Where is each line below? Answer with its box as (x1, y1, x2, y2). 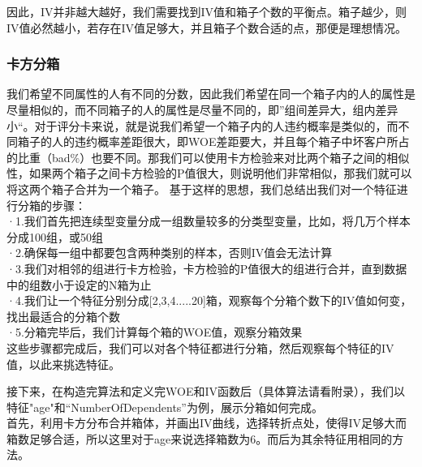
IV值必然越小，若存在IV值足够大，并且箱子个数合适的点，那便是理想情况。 (6, 19, 407, 36)
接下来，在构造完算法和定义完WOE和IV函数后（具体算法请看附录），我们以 (6, 383, 405, 400)
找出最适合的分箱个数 (6, 307, 120, 324)
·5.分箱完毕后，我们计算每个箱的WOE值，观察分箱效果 (6, 323, 303, 341)
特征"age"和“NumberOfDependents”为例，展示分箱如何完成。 (6, 398, 323, 415)
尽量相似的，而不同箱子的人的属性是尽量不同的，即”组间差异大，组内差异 (6, 101, 398, 118)
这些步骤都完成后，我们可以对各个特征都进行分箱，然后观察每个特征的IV (6, 339, 394, 356)
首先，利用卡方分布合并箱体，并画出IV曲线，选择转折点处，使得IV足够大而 (6, 414, 407, 431)
